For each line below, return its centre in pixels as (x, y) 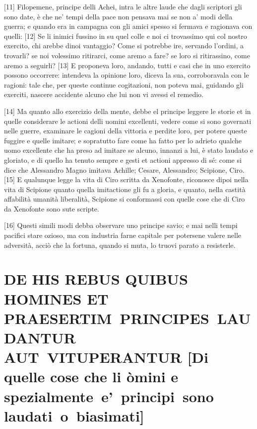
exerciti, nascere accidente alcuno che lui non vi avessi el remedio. (104, 94)
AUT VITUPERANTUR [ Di (106, 357)
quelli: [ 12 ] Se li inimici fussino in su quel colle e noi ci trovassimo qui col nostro (126, 36)
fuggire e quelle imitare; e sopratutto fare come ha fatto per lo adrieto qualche (123, 140)
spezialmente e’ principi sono (109, 396)
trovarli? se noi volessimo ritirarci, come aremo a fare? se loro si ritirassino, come (127, 55)
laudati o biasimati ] (74, 415)
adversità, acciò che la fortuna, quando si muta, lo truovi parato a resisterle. (120, 245)
